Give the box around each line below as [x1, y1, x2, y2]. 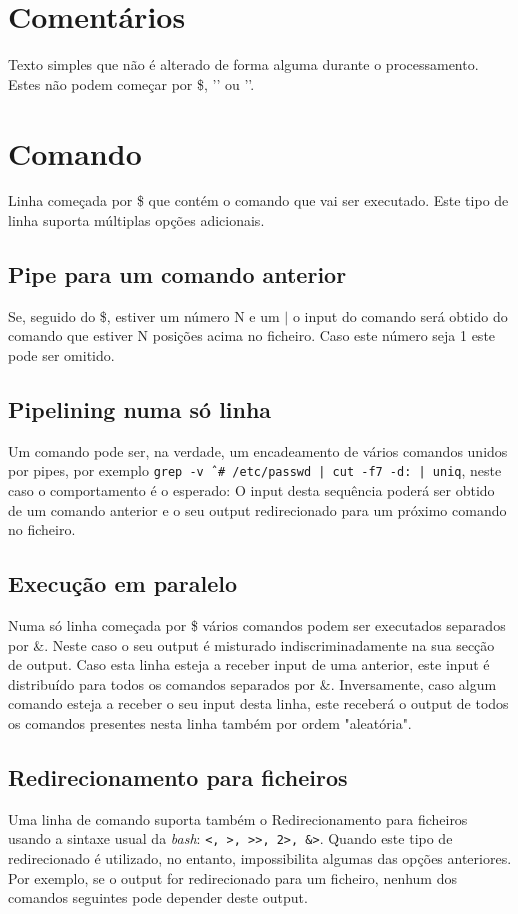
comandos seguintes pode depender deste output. [8, 887, 308, 908]
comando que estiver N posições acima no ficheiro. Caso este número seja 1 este [8, 325, 496, 346]
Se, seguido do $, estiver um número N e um [8, 305, 280, 326]
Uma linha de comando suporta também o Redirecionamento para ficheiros [8, 808, 468, 829]
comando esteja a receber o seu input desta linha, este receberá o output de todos [8, 693, 509, 714]
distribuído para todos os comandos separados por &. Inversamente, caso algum [8, 673, 497, 694]
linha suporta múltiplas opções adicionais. [8, 210, 265, 231]
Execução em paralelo [8, 568, 238, 599]
